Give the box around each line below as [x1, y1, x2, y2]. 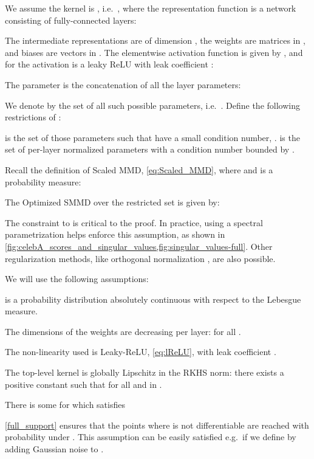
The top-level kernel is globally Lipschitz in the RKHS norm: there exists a [5, 366, 284, 379]
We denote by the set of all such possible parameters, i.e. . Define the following [5, 98, 300, 111]
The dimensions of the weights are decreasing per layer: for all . [5, 325, 241, 337]
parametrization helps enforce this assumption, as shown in [5, 228, 225, 241]
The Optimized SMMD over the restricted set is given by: [5, 196, 220, 209]
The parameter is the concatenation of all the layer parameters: [5, 78, 241, 91]
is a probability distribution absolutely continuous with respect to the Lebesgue [5, 292, 301, 305]
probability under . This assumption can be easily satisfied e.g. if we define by [5, 430, 296, 443]
